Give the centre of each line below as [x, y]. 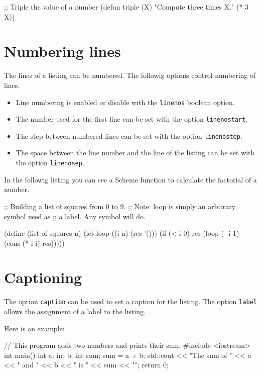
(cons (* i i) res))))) [34, 243]
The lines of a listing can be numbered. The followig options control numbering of [130, 75]
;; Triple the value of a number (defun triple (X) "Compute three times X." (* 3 [126, 7]
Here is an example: [34, 328]
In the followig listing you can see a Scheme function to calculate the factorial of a [130, 179]
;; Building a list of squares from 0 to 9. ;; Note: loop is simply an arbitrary [120, 206]
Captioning [43, 277]
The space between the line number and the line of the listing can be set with [135, 153]
